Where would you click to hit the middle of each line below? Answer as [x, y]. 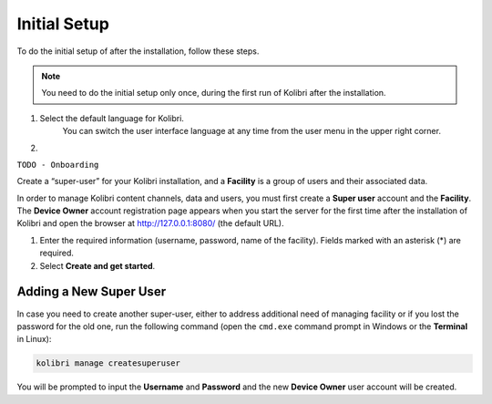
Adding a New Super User [92, 292]
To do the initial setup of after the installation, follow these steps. [138, 51]
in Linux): [34, 339]
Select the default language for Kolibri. [112, 118]
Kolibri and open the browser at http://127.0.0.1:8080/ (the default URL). [150, 223]
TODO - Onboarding [58, 165]
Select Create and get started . [97, 265]
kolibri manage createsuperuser [108, 363]
